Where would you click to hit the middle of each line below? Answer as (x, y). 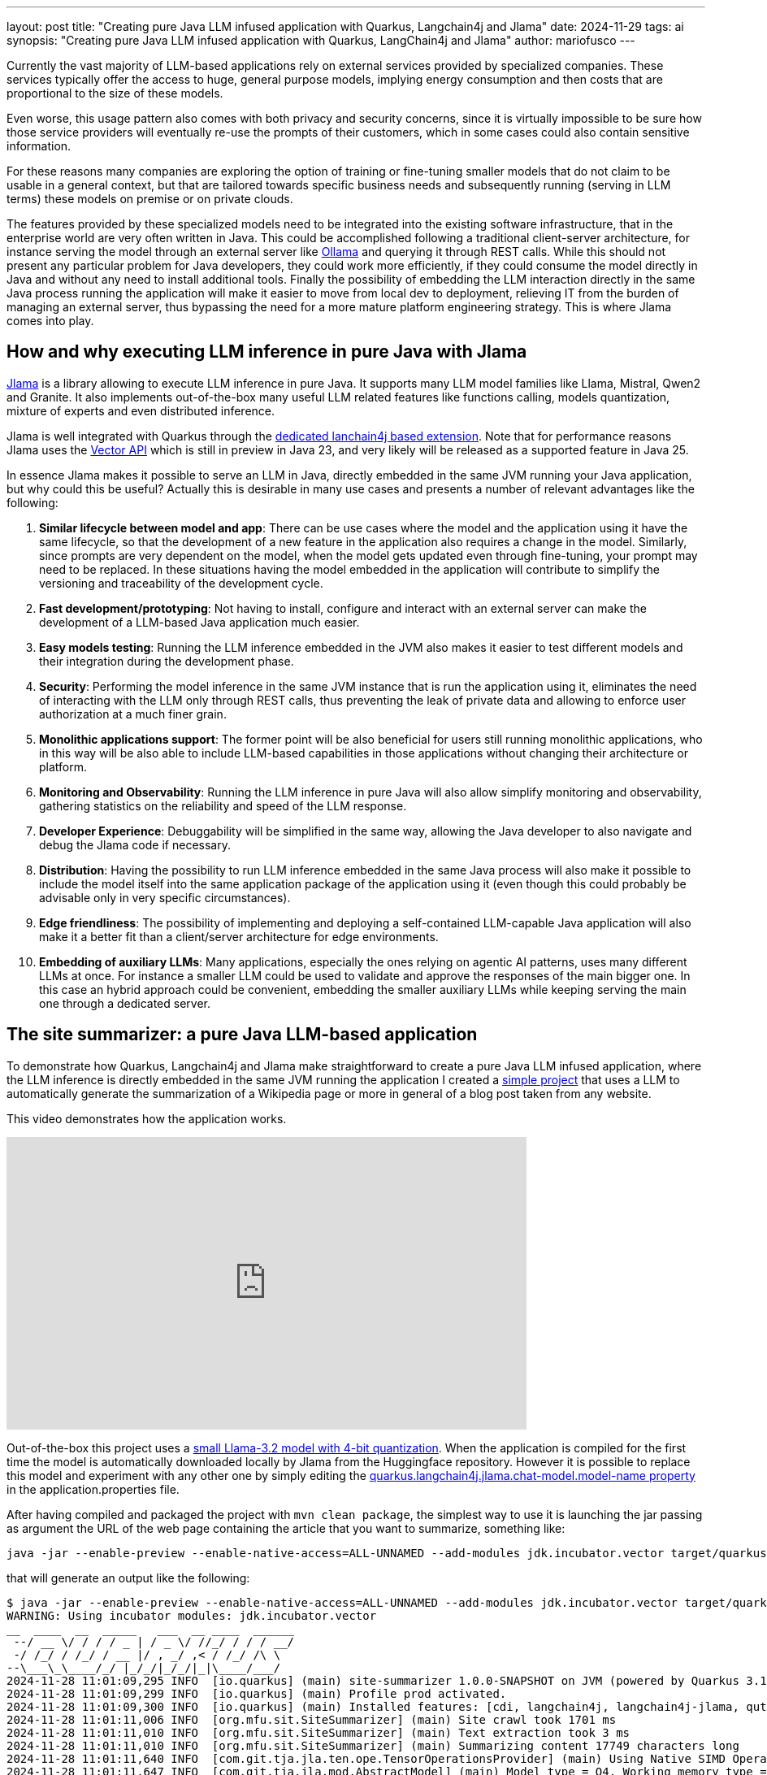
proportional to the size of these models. (115, 93)
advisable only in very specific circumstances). (165, 897)
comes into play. (50, 321)
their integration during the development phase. (167, 661)
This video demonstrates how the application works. (147, 1118)
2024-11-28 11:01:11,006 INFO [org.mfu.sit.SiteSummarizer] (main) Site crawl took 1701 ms (312, 1719)
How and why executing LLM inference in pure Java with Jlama (267, 352)
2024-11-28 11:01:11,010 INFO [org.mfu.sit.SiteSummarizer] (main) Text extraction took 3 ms (318, 1732)
